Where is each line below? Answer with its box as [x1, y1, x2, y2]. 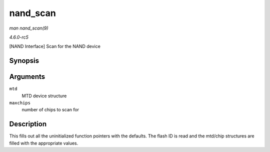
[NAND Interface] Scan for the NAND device [9, 43, 101, 50]
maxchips [9, 100, 31, 106]
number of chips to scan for [21, 107, 79, 113]
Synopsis [9, 57, 39, 65]
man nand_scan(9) [9, 25, 48, 31]
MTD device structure [21, 93, 67, 99]
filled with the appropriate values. [9, 140, 78, 146]
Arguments [9, 73, 45, 81]
